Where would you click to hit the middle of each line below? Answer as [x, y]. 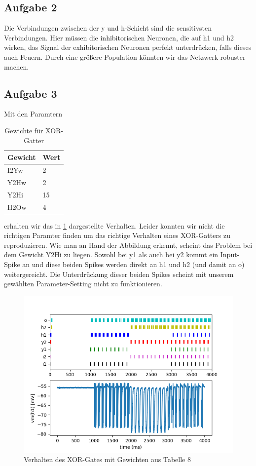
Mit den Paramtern [33, 114]
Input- [230, 254]
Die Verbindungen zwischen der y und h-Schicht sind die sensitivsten [108, 28]
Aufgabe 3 [31, 93]
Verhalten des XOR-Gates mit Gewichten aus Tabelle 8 [107, 459]
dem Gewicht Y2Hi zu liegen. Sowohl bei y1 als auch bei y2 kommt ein [111, 254]
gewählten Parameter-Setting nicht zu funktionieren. [83, 284]
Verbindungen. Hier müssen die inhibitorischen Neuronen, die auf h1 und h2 [119, 37]
